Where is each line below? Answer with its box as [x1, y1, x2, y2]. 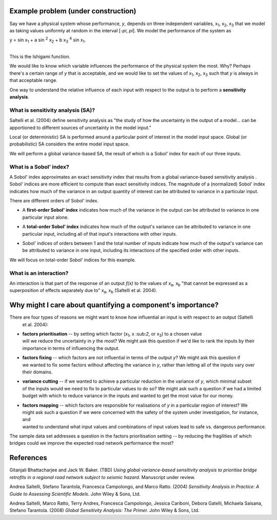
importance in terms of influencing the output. [22, 345, 120, 351]
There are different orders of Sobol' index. [9, 198, 99, 204]
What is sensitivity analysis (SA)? [9, 107, 95, 114]
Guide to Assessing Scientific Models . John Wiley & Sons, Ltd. [9, 491, 141, 497]
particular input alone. [22, 214, 69, 220]
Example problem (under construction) [9, 7, 136, 15]
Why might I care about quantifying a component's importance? [9, 301, 219, 309]
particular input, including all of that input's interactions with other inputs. [22, 231, 177, 237]
